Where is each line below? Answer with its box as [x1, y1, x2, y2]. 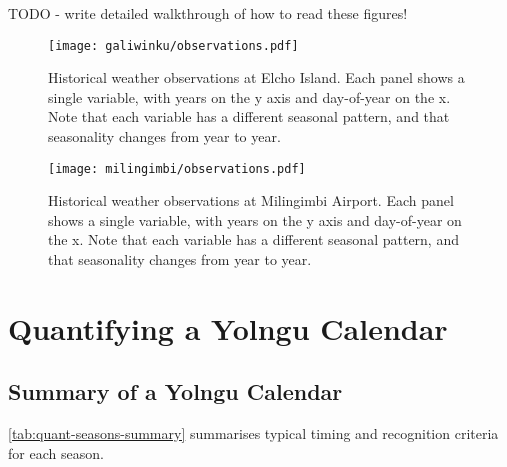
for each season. [8, 442, 104, 463]
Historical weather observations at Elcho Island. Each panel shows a [48, 67, 465, 88]
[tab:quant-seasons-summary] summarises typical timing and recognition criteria [8, 423, 499, 444]
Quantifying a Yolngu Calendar [8, 307, 448, 348]
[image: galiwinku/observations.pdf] [48, 38, 299, 53]
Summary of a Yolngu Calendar [8, 376, 343, 407]
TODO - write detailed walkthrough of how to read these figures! [8, 3, 408, 23]
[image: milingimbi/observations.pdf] [48, 161, 306, 176]
